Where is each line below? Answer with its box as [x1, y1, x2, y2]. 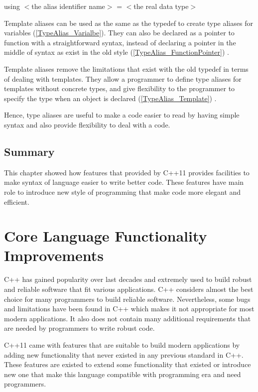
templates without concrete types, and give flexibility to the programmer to [4, 83, 235, 94]
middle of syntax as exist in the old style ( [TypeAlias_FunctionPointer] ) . [4, 47, 229, 57]
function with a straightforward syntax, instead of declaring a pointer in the [4, 37, 236, 47]
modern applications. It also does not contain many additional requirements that [4, 313, 251, 323]
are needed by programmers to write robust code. [4, 323, 155, 333]
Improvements [4, 245, 104, 265]
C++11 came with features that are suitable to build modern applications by [4, 339, 240, 350]
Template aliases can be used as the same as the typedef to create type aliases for [4, 17, 253, 28]
